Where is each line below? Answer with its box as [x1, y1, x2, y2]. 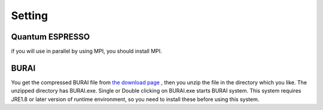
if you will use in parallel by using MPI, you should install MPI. [11, 48, 163, 55]
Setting [11, 9, 48, 22]
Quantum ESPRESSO [11, 32, 90, 42]
